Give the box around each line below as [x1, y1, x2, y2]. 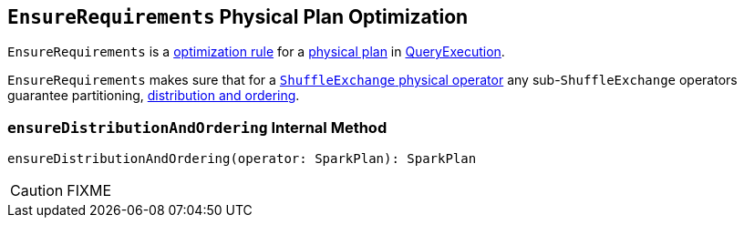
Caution [10, 181, 64, 200]
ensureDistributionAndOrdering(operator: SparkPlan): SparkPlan [7, 151, 477, 167]
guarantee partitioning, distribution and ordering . [7, 87, 300, 104]
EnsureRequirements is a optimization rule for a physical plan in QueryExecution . [7, 44, 505, 60]
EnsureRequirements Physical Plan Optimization [7, 5, 469, 28]
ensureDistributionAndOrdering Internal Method [7, 118, 387, 137]
